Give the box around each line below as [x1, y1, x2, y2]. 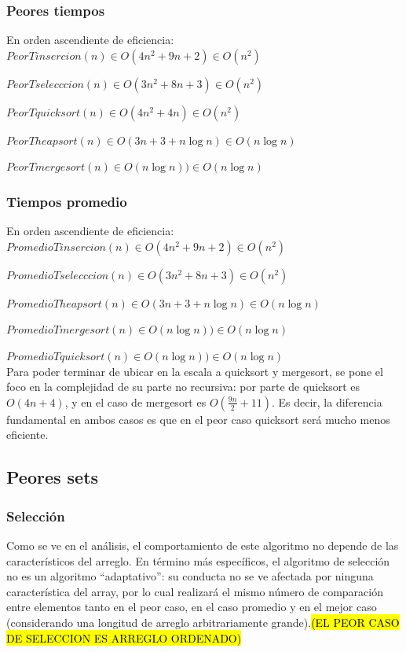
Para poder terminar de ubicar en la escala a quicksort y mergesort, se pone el [6, 363, 383, 379]
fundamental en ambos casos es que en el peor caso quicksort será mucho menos [6, 411, 390, 427]
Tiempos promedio [6, 191, 127, 211]
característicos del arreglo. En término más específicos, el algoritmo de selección [6, 552, 390, 569]
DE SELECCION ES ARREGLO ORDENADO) [6, 629, 242, 646]
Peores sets [6, 465, 99, 489]
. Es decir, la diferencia [271, 393, 382, 410]
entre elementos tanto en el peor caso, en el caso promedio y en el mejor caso [6, 599, 377, 615]
